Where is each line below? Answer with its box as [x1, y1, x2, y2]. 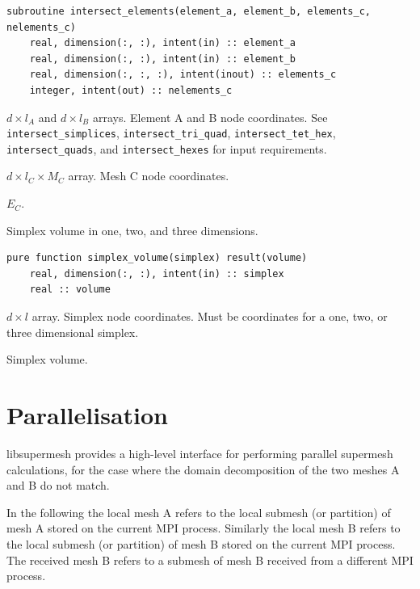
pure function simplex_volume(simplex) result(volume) [6, 252, 308, 264]
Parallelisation [6, 398, 168, 431]
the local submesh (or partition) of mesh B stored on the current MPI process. [6, 535, 396, 552]
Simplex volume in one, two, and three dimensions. [6, 221, 258, 238]
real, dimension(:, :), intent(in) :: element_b [29, 53, 296, 65]
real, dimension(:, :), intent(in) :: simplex [29, 267, 284, 280]
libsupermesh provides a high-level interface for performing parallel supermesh [6, 444, 393, 461]
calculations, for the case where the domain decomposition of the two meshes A [6, 461, 400, 478]
